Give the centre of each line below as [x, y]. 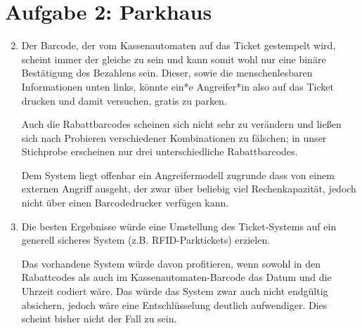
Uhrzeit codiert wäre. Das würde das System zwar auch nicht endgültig [175, 291]
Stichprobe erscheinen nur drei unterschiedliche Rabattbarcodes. [160, 151]
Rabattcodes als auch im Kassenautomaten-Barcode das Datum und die [176, 277]
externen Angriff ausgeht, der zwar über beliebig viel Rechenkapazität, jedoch [189, 189]
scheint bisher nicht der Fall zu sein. [99, 319]
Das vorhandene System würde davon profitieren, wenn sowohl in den [171, 263]
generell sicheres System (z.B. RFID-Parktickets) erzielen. [146, 240]
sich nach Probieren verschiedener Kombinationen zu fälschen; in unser [174, 137]
